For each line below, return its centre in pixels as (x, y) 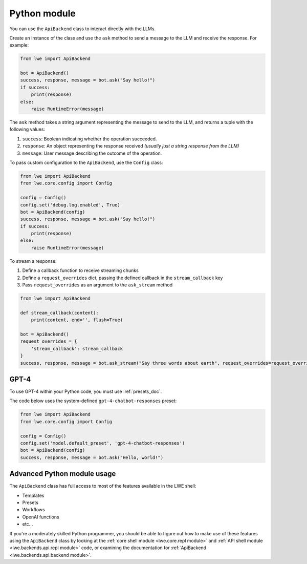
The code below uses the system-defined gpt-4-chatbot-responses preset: (93, 401)
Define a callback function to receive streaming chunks (81, 270)
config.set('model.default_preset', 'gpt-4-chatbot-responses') (103, 443)
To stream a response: (33, 261)
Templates (33, 495)
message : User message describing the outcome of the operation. (92, 153)
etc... (28, 524)
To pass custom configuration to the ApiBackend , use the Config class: (86, 162)
